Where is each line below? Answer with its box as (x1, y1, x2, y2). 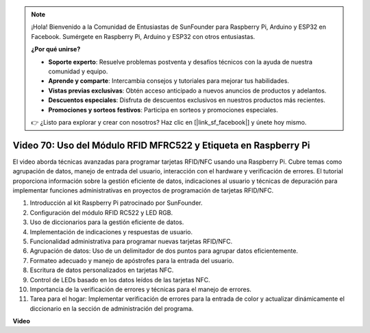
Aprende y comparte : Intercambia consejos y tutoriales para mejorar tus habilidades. (48, 77, 289, 85)
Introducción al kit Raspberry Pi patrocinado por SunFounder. (29, 199, 203, 207)
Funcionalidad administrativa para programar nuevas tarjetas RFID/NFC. (29, 237, 233, 245)
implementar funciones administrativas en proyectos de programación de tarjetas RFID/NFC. (12, 186, 274, 195)
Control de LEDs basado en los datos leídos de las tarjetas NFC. (29, 275, 210, 284)
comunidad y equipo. (48, 67, 108, 75)
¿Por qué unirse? (31, 45, 81, 53)
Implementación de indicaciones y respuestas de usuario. (29, 227, 193, 236)
